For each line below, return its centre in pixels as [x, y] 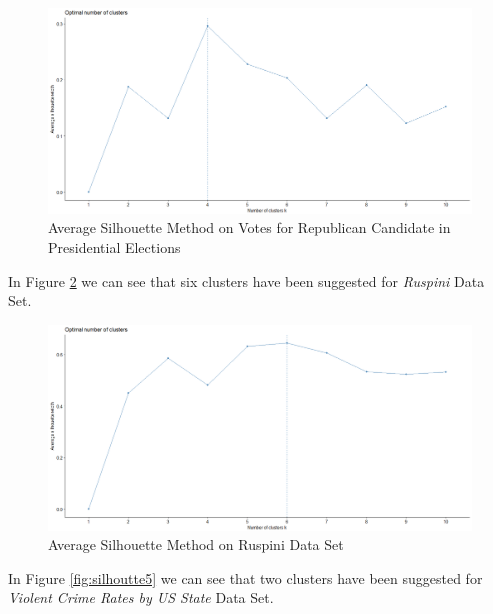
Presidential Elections [114, 246]
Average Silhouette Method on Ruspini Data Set [196, 544]
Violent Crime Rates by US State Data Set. [141, 597]
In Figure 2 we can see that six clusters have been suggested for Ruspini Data [246, 280]
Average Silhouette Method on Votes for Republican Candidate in [249, 227]
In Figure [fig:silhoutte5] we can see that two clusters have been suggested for [245, 577]
